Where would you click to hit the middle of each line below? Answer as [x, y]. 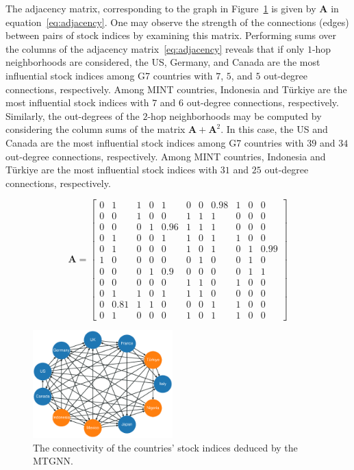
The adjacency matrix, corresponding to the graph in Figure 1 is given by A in [172, 8]
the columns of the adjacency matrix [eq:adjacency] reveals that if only [155, 48]
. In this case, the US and [274, 129]
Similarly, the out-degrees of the [73, 115]
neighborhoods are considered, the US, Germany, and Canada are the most [163, 62]
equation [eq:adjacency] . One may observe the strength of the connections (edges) [177, 22]
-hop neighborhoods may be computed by [235, 115]
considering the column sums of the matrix [96, 129]
